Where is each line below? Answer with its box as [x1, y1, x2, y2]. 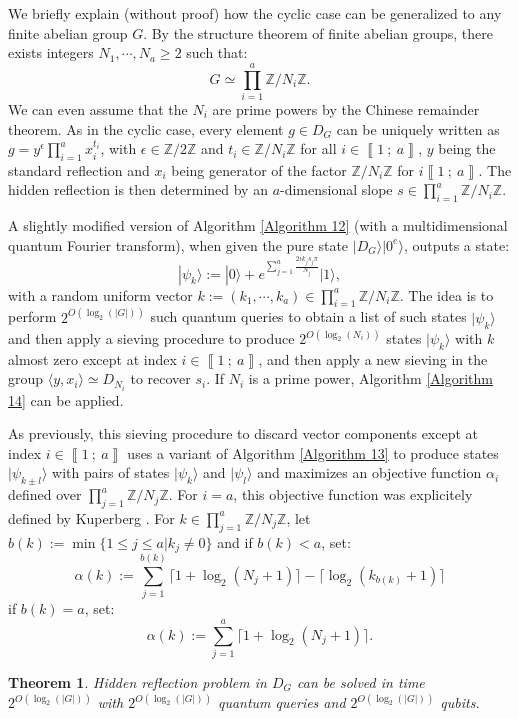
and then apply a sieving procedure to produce [8, 328, 295, 349]
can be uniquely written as [336, 118, 500, 139]
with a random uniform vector [8, 284, 193, 305]
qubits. [440, 692, 480, 712]
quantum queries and [217, 692, 346, 712]
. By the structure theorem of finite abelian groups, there [143, 22, 493, 43]
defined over [8, 484, 82, 505]
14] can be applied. [8, 389, 124, 410]
